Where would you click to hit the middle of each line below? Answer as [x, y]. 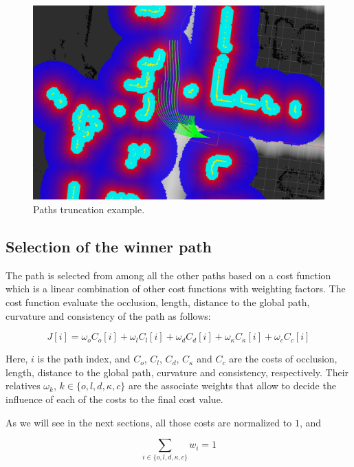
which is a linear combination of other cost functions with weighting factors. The [176, 289]
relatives [23, 385]
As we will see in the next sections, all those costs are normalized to [149, 422]
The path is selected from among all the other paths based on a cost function [168, 275]
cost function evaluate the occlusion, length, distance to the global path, [158, 302]
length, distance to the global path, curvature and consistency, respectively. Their [177, 372]
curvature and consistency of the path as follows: [108, 315]
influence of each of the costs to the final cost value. [114, 399]
